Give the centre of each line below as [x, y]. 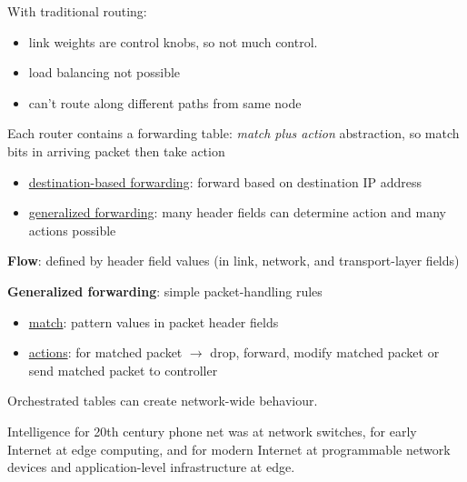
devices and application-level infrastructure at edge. [151, 467]
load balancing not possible [104, 72]
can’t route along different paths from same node [165, 102]
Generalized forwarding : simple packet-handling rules [165, 291]
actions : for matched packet [105, 352]
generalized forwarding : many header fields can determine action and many [237, 212]
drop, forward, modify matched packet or [325, 352]
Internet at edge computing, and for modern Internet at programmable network [229, 449]
